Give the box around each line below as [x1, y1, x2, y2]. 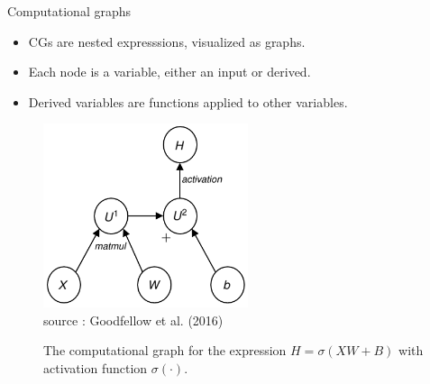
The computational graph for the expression [43, 341, 287, 360]
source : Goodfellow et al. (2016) [43, 310, 224, 329]
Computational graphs [7, 2, 132, 20]
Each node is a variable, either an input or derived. [28, 62, 311, 81]
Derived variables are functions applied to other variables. [28, 92, 348, 111]
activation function [43, 359, 148, 378]
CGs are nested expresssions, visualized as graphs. [28, 32, 306, 50]
